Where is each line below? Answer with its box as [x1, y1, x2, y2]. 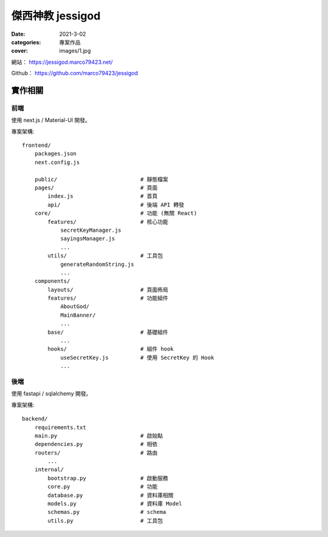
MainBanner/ [60, 311, 96, 319]
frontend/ [22, 142, 51, 149]
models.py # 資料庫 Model [47, 501, 182, 507]
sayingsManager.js [60, 235, 115, 242]
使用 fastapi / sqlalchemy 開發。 [11, 390, 92, 397]
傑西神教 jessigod [11, 9, 101, 22]
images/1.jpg [59, 47, 91, 55]
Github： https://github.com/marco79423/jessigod [11, 70, 138, 77]
